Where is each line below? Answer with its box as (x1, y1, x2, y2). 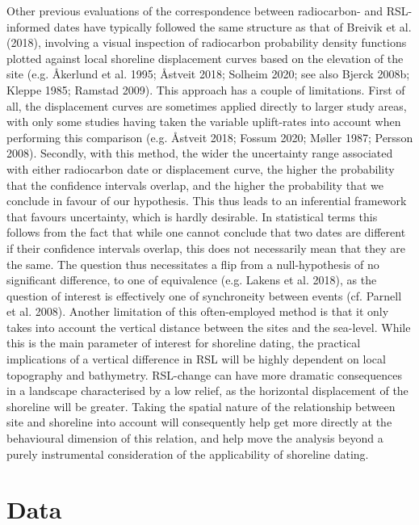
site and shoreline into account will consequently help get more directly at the (6, 414, 392, 430)
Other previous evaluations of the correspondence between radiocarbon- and (6, 2, 383, 19)
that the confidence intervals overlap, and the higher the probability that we (6, 176, 383, 193)
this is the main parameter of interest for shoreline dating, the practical (6, 334, 361, 351)
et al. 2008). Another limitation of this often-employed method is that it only (6, 303, 389, 320)
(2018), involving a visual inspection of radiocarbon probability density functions (6, 34, 407, 51)
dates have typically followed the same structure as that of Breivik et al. (53, 18, 412, 35)
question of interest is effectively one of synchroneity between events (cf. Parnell (6, 287, 402, 304)
